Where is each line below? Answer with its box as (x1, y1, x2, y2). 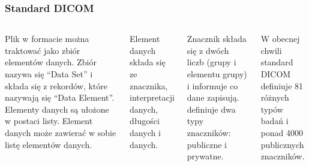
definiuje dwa (187, 102, 236, 115)
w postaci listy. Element (5, 114, 93, 127)
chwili (260, 44, 282, 56)
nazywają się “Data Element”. (5, 91, 115, 104)
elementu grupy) (187, 68, 247, 80)
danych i (130, 126, 161, 138)
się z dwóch (187, 44, 229, 56)
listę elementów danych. (5, 138, 92, 150)
